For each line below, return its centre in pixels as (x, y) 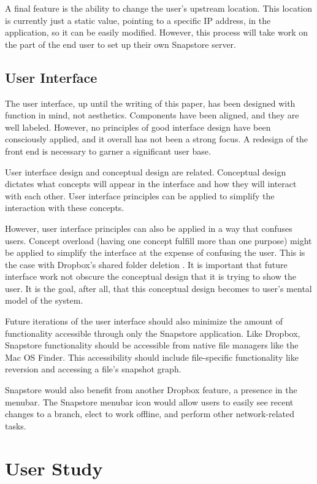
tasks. (16, 425)
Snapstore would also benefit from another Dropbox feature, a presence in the (151, 390)
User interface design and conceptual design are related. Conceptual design (146, 171)
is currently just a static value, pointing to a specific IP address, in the (138, 20)
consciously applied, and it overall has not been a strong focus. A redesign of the (157, 139)
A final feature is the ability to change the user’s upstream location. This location (159, 8)
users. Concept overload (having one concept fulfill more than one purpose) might (158, 240)
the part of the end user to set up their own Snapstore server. (120, 44)
